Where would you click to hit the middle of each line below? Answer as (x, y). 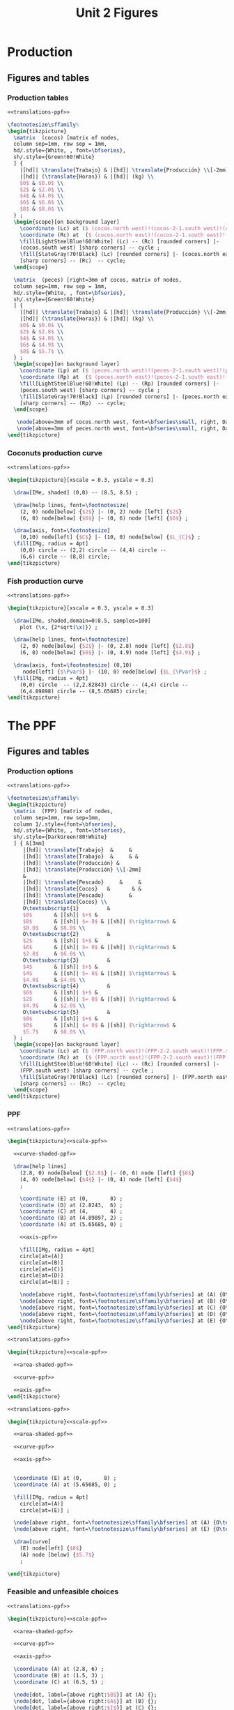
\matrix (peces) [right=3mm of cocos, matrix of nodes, (98, 280)
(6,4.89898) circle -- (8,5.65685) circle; (84, 691)
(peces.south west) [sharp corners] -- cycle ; (90, 390)
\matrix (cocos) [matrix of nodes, (67, 137)
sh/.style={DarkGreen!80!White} (61, 837)
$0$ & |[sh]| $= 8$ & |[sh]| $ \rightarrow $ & (99, 1025)
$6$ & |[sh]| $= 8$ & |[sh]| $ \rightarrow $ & (99, 947)
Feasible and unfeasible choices (63, 1591)
